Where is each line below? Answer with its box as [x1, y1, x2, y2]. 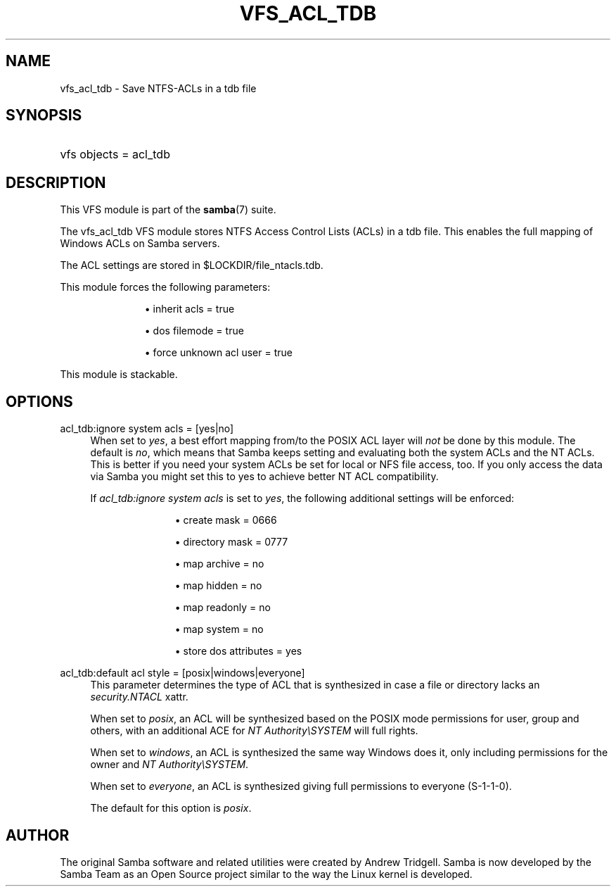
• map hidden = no [174, 579, 262, 592]
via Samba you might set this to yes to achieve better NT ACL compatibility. [90, 470, 439, 483]
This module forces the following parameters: [60, 281, 271, 294]
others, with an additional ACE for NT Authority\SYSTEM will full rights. [90, 724, 418, 737]
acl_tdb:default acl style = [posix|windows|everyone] [60, 667, 305, 679]
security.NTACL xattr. [90, 691, 188, 703]
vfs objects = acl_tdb [60, 147, 170, 162]
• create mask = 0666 [174, 514, 277, 527]
